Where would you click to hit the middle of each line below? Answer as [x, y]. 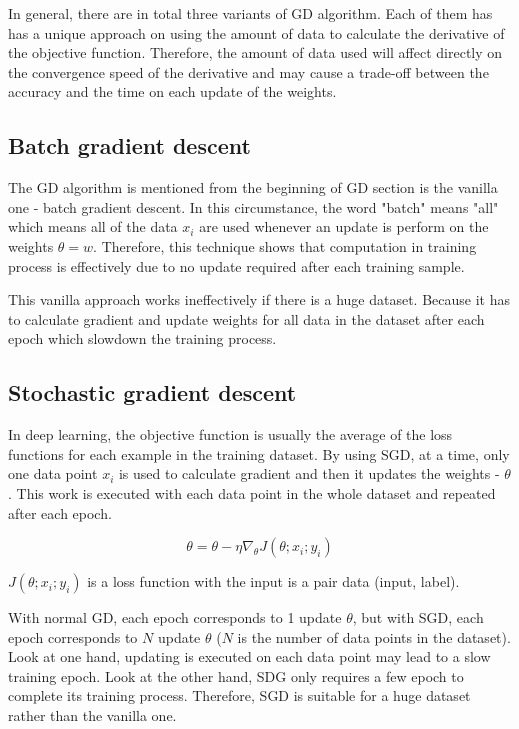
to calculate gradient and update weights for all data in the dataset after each [246, 318]
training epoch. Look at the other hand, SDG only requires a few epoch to [236, 675]
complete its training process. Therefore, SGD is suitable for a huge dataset [239, 695]
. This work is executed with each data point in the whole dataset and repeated [252, 492]
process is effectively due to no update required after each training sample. [236, 265]
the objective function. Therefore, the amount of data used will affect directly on [255, 52]
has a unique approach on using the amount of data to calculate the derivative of [256, 32]
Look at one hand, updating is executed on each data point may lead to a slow [249, 656]
